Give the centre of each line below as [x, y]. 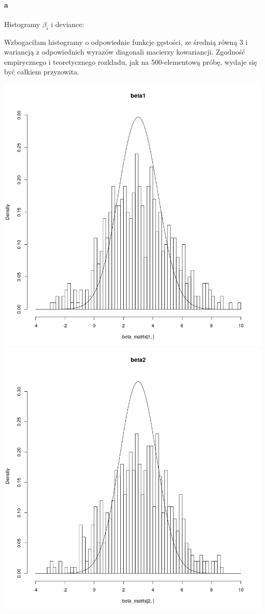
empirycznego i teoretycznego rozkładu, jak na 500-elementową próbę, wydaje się [131, 61]
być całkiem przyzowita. [42, 72]
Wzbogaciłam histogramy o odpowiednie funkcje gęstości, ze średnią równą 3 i [126, 42]
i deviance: [67, 24]
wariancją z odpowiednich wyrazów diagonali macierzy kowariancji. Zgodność [125, 52]
